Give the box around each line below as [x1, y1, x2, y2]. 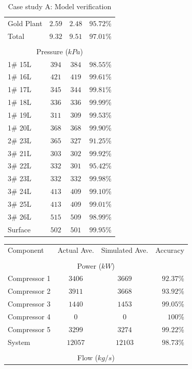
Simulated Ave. [101, 245, 148, 255]
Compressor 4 [8, 311, 51, 321]
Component [8, 245, 44, 255]
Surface [8, 224, 31, 234]
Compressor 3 [8, 298, 51, 309]
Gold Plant [8, 17, 42, 28]
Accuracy [155, 245, 184, 255]
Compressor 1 [8, 273, 51, 284]
